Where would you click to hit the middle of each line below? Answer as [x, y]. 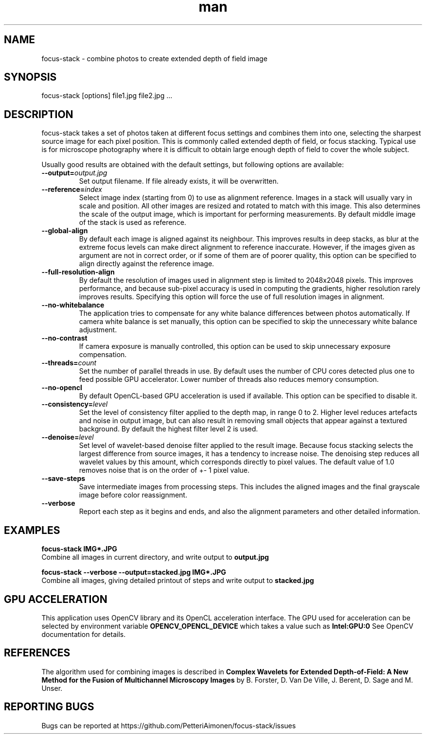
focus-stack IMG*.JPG [79, 549]
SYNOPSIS [30, 77]
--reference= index [72, 189]
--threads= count [69, 363]
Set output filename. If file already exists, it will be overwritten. [179, 181]
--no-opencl [62, 388]
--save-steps [63, 479]
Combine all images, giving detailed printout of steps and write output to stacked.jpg [178, 581]
